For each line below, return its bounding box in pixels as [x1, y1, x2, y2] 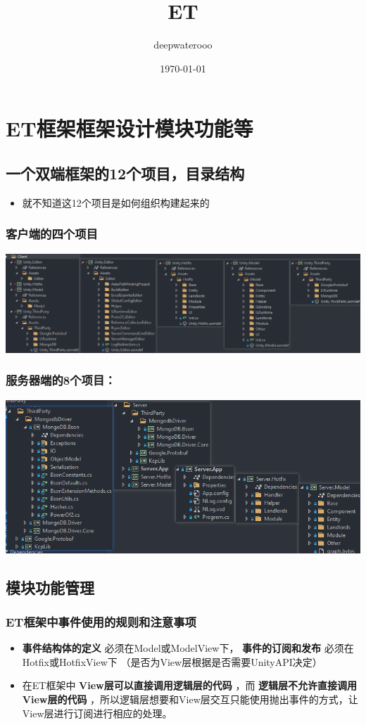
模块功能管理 [6, 576, 94, 598]
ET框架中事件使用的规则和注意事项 [6, 612, 196, 630]
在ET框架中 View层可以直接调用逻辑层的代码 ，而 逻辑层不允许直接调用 [22, 678, 358, 693]
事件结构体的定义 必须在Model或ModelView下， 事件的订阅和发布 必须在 [22, 641, 354, 655]
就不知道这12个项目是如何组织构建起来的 [22, 195, 210, 210]
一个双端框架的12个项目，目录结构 [6, 162, 245, 184]
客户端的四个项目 [6, 225, 98, 243]
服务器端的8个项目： [6, 371, 116, 389]
